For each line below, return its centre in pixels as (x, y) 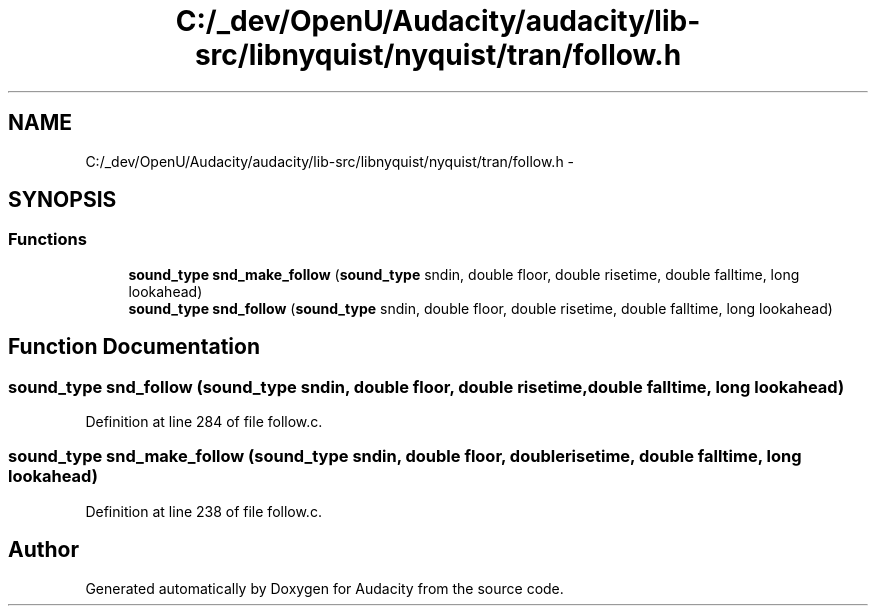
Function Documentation (134, 347)
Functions (47, 239)
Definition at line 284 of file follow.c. (204, 422)
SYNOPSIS (62, 200)
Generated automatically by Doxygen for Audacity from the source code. (324, 588)
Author (43, 550)
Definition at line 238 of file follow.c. (203, 511)
